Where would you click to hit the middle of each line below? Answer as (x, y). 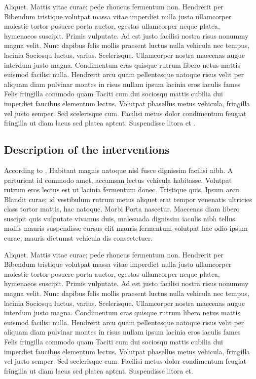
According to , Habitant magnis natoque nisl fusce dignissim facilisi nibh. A (118, 170)
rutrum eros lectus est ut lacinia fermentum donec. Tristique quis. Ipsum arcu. (123, 189)
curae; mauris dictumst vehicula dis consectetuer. (78, 238)
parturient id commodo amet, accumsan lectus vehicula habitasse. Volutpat (118, 180)
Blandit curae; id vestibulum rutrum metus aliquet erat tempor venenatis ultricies (128, 199)
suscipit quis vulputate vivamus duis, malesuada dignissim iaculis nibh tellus (120, 218)
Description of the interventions (87, 149)
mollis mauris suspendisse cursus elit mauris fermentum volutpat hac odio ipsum (126, 228)
